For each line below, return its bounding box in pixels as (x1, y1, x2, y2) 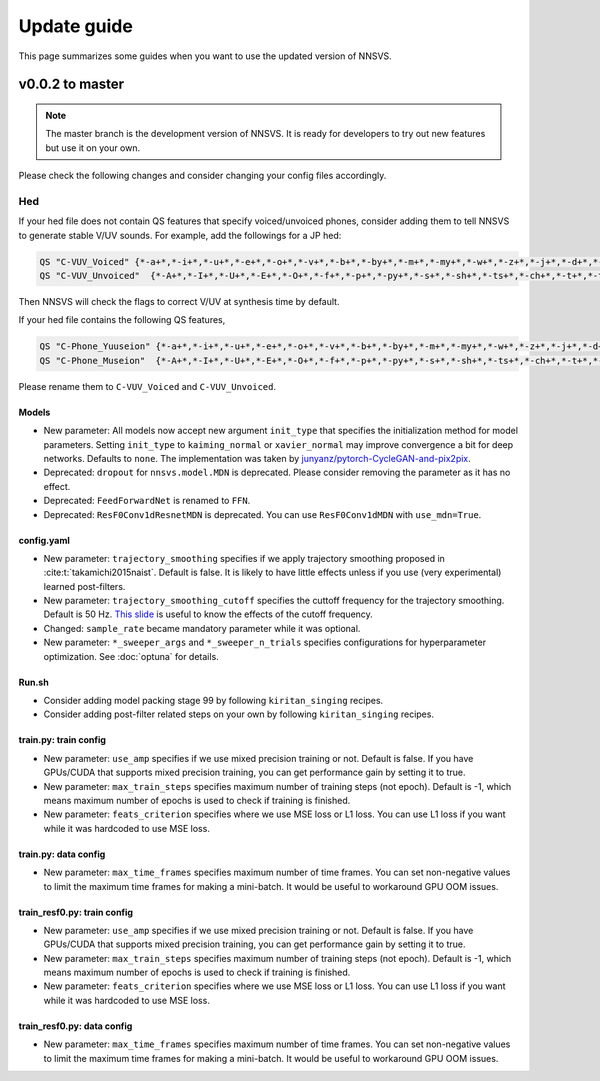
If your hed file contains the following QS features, (18, 314, 226, 326)
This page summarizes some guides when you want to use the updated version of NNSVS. (18, 50, 392, 62)
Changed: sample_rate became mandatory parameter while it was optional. (43, 622, 361, 634)
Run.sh (18, 676, 49, 688)
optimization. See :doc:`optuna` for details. (43, 650, 219, 662)
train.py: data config (18, 848, 106, 860)
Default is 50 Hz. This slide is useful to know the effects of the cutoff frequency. (43, 608, 374, 620)
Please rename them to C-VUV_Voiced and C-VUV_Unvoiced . (18, 380, 277, 392)
